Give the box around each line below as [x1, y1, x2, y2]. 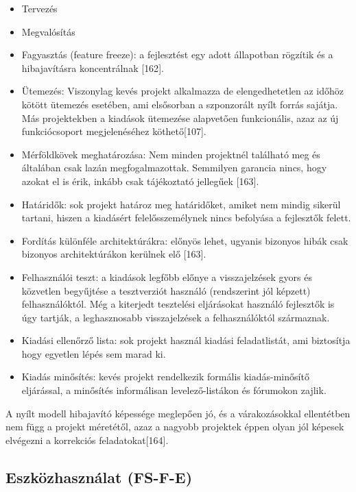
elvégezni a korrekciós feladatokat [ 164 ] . [5, 432, 169, 447]
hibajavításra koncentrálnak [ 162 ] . [21, 60, 164, 75]
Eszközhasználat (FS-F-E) [5, 466, 193, 487]
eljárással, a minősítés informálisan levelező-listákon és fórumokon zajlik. [21, 383, 327, 397]
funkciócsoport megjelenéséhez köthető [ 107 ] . [21, 124, 206, 138]
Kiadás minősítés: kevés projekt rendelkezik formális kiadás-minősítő [21, 369, 309, 384]
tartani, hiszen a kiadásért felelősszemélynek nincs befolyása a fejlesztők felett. [21, 210, 351, 225]
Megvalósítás [21, 24, 75, 38]
